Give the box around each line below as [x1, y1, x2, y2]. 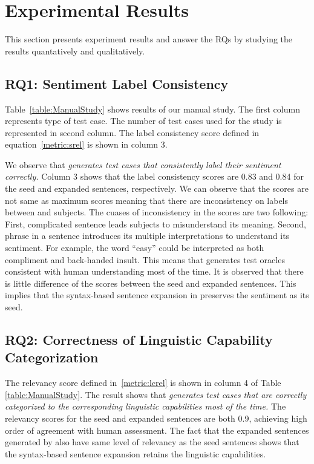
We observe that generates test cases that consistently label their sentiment [5, 158, 281, 171]
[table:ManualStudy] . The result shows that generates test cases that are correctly [5, 388, 307, 400]
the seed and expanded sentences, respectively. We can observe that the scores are [5, 182, 309, 195]
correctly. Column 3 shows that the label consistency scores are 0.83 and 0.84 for [5, 170, 304, 183]
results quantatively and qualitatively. [5, 44, 145, 57]
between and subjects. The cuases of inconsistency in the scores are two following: [5, 206, 309, 218]
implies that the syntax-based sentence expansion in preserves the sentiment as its [5, 289, 309, 301]
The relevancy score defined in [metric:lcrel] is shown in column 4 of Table [5, 376, 281, 389]
